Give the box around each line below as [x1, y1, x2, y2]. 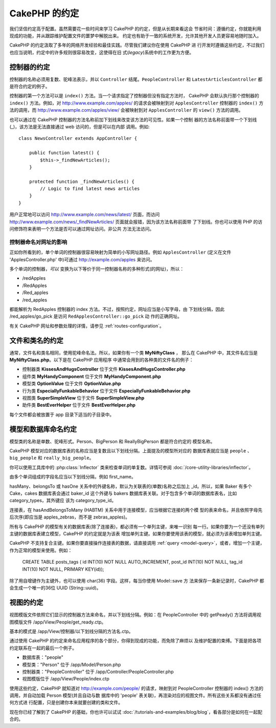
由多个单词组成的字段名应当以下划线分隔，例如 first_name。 [9, 474, 136, 480]
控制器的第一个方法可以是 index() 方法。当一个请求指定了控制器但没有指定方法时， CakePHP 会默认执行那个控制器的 [9, 93, 259, 99]
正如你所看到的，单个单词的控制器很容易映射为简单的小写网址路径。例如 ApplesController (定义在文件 [9, 249, 232, 256]
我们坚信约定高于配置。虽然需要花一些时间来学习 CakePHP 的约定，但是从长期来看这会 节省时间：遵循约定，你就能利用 [9, 26, 262, 32]
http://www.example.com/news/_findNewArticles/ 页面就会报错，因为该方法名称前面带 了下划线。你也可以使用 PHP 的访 [9, 218, 263, 225]
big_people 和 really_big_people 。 [9, 455, 94, 461]
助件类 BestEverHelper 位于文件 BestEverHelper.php [22, 402, 135, 408]
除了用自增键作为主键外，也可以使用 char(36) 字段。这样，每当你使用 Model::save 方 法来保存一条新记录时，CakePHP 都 [9, 577, 264, 584]
